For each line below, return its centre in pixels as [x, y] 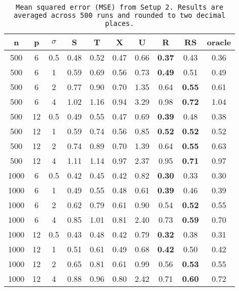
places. [119, 23]
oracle [219, 42]
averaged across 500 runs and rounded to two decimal [119, 15]
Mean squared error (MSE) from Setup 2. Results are [119, 7]
